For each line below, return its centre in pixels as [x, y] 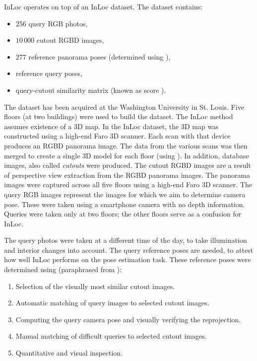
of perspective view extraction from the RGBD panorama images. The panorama [127, 175]
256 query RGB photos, [52, 23]
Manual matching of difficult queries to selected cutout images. [111, 336]
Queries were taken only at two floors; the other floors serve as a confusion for [123, 214]
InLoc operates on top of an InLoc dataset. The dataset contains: [103, 6]
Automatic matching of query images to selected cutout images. [112, 303]
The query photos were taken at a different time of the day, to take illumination [126, 240]
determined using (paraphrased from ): [63, 269]
